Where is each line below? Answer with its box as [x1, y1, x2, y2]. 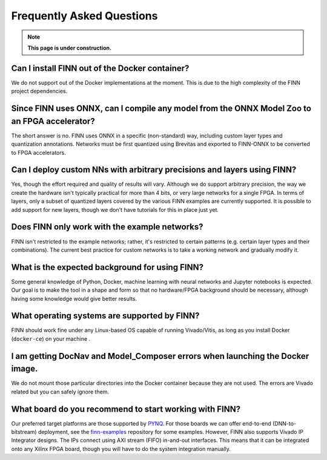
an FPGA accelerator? [11, 116, 95, 126]
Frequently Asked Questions [11, 9, 158, 22]
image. [11, 364, 38, 374]
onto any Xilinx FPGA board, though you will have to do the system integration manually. [11, 445, 231, 452]
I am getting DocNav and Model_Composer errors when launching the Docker [11, 351, 309, 361]
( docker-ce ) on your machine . [11, 335, 91, 342]
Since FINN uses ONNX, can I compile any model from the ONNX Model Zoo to [11, 103, 312, 114]
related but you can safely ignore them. [11, 388, 109, 395]
